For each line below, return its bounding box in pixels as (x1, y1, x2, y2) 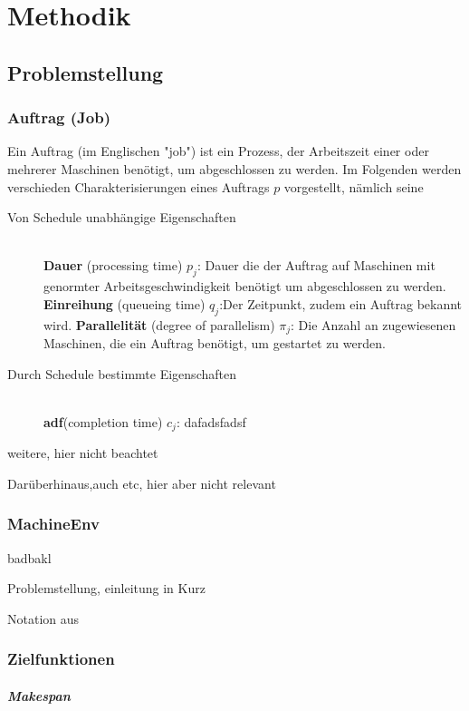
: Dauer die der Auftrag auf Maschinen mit (196, 256, 435, 275)
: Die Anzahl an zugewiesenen (291, 315, 456, 334)
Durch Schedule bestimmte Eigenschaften (7, 364, 236, 383)
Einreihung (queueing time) (43, 294, 206, 313)
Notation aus (7, 609, 80, 628)
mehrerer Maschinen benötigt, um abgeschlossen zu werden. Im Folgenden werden (7, 159, 462, 178)
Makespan (7, 686, 71, 705)
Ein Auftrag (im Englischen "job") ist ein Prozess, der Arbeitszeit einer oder (7, 141, 429, 161)
